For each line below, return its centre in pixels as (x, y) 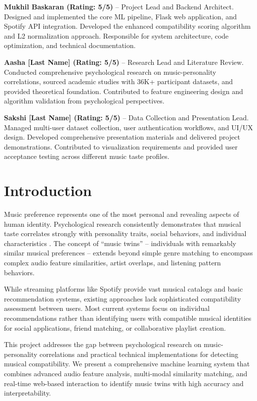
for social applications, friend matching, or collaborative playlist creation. (115, 327)
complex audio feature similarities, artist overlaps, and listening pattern (112, 262)
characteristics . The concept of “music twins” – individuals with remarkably (120, 243)
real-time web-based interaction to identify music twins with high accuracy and (124, 383)
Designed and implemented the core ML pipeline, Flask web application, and (120, 16)
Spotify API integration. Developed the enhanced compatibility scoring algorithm (128, 26)
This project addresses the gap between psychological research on (103, 344)
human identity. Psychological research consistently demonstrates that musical (123, 224)
